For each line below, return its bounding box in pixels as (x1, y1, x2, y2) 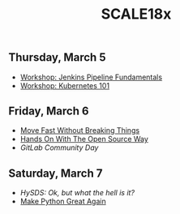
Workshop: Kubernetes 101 (19, 80, 110, 90)
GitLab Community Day (19, 143, 99, 152)
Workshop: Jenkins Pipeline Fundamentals (19, 72, 163, 82)
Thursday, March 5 (8, 50, 106, 65)
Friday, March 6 (8, 105, 89, 118)
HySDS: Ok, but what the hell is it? (19, 188, 135, 198)
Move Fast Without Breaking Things (19, 126, 140, 135)
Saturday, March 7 (8, 166, 103, 180)
